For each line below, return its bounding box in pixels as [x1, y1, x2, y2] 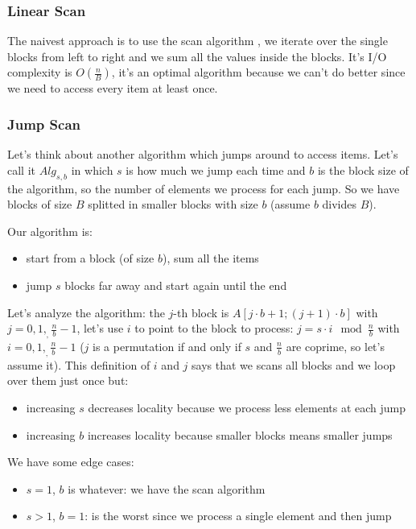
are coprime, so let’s [286, 337, 385, 354]
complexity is [7, 64, 72, 81]
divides [322, 196, 357, 213]
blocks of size [7, 196, 72, 213]
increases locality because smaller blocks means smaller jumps [87, 426, 393, 443]
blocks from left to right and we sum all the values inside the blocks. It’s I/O [7, 48, 387, 64]
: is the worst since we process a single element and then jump [84, 507, 392, 524]
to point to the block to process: [134, 320, 294, 337]
